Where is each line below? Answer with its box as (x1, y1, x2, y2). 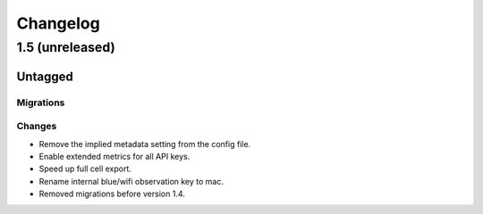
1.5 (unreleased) (16, 39, 115, 55)
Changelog (16, 13, 100, 33)
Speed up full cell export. (38, 163, 131, 174)
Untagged (16, 69, 73, 84)
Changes (16, 120, 57, 133)
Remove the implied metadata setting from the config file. (38, 138, 251, 149)
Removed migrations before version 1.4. (38, 188, 185, 200)
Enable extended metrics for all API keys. (38, 151, 191, 161)
